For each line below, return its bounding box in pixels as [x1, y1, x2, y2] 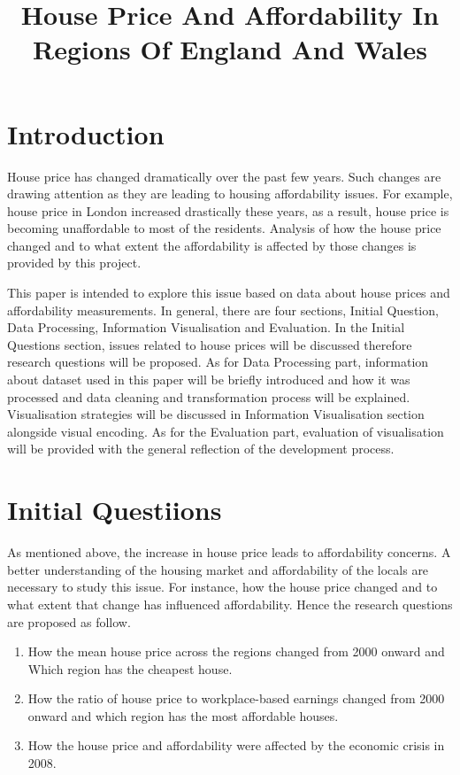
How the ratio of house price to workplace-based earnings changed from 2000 [27, 689, 445, 708]
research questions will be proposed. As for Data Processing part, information [7, 353, 429, 371]
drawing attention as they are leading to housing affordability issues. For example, [7, 184, 453, 203]
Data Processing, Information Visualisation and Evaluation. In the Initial [7, 318, 405, 337]
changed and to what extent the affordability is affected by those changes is [7, 236, 417, 254]
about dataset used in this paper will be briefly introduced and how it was [7, 370, 410, 389]
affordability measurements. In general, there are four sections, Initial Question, [7, 300, 439, 319]
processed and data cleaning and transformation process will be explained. [7, 387, 410, 406]
